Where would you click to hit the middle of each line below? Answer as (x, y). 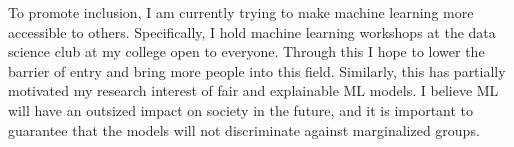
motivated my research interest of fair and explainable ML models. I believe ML (253, 90)
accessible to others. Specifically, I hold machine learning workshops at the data (252, 31)
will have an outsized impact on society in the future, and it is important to (241, 109)
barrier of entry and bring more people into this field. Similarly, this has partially (257, 70)
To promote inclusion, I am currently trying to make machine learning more (241, 12)
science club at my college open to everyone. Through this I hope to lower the (246, 51)
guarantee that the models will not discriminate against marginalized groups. (244, 129)
